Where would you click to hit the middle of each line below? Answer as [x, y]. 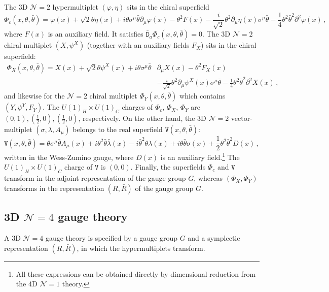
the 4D [27, 284]
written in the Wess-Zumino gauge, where [69, 157]
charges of [137, 107]
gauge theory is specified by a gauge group [111, 238]
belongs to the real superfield [118, 129]
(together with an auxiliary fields [138, 45]
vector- [242, 118]
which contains [203, 96]
